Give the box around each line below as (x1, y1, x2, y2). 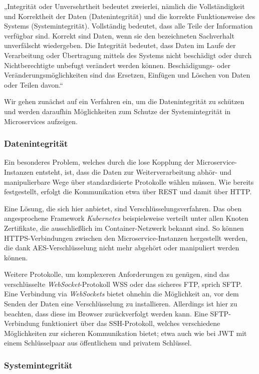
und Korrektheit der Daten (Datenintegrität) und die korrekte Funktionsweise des (4, 11, 255, 21)
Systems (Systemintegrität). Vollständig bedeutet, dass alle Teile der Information (4, 21, 253, 31)
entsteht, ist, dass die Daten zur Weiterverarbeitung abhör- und (36, 166, 231, 177)
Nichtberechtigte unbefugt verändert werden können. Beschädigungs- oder (4, 60, 231, 70)
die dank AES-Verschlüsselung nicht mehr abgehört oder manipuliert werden (4, 242, 239, 253)
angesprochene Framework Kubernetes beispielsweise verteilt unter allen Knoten (4, 213, 248, 223)
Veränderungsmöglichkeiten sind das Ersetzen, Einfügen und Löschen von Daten (4, 70, 250, 80)
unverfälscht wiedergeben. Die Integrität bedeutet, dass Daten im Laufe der (4, 40, 236, 51)
